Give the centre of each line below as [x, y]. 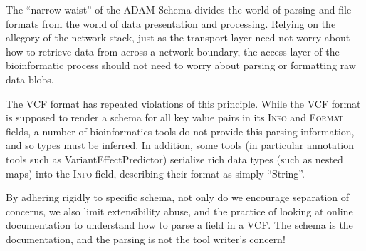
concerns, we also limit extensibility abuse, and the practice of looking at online [179, 211]
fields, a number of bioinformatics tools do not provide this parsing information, [180, 131]
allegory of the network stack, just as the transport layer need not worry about [178, 37]
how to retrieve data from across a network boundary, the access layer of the [173, 51]
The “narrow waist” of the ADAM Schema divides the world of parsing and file [179, 9]
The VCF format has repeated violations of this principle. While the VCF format [183, 103]
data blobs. [30, 79]
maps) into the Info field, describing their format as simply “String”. [155, 173]
